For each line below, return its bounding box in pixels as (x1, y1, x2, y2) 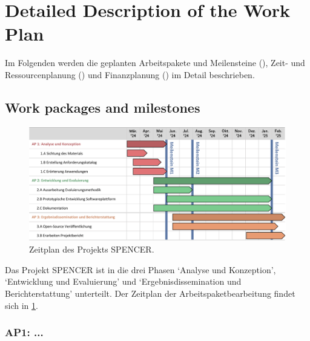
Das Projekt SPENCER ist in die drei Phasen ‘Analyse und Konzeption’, (5, 263, 276, 276)
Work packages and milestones (5, 98, 200, 116)
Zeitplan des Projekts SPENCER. (29, 243, 154, 256)
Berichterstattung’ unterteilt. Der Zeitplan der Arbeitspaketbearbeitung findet (5, 287, 295, 300)
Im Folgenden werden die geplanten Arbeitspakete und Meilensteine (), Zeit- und (5, 56, 305, 69)
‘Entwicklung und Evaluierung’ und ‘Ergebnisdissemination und (5, 275, 242, 288)
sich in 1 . (5, 299, 38, 311)
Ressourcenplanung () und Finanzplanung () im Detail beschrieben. (5, 68, 255, 81)
